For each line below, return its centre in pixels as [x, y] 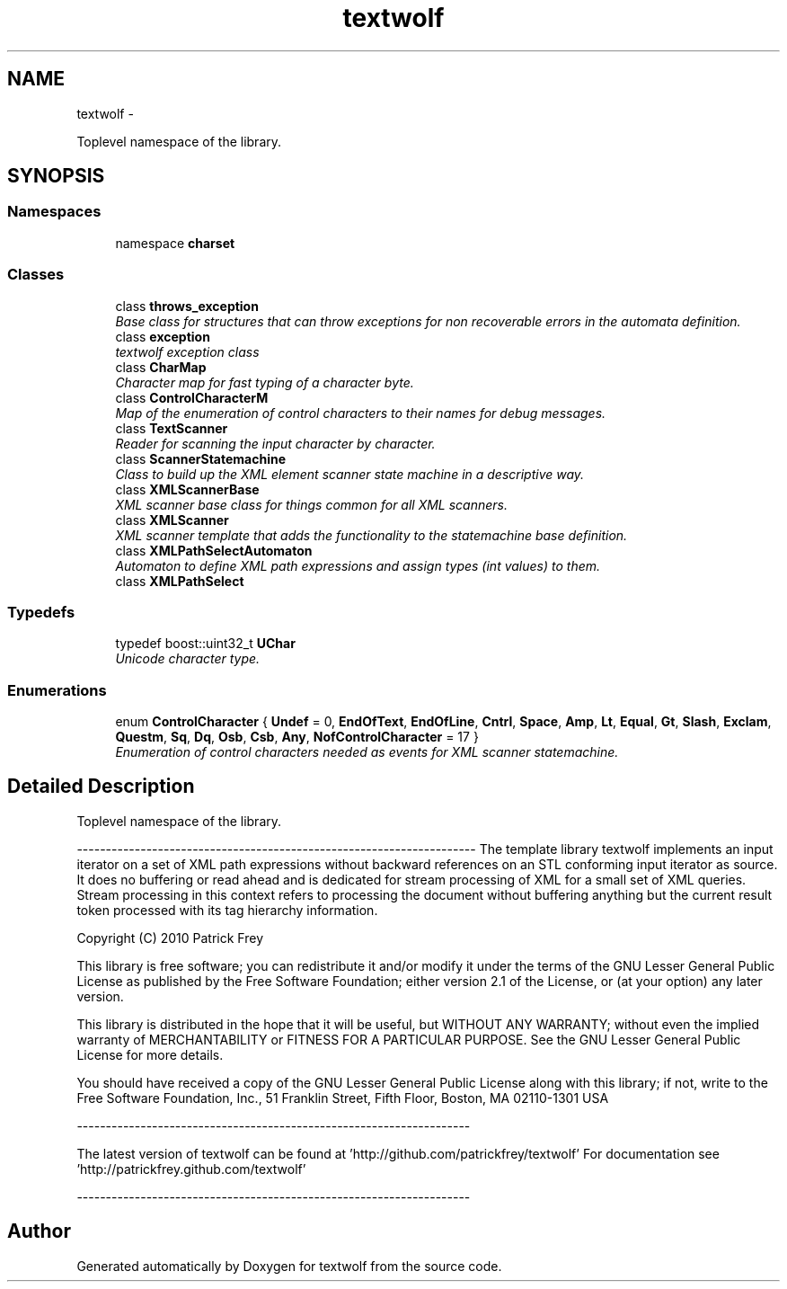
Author [39, 1231]
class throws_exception [187, 306]
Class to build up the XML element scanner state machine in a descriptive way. [350, 474]
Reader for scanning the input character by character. [275, 443]
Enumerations [57, 690]
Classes [36, 275]
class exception [163, 336]
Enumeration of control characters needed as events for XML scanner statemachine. [367, 752]
